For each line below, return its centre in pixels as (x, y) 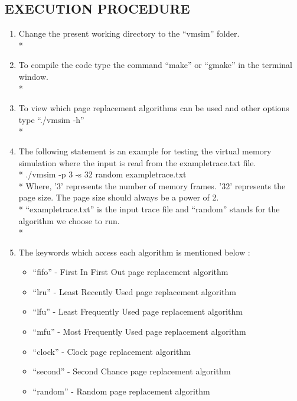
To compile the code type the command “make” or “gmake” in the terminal (155, 65)
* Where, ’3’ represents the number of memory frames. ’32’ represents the (152, 185)
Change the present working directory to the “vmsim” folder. (129, 33)
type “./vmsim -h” (51, 119)
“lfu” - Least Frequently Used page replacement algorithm (138, 311)
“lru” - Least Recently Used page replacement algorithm (134, 291)
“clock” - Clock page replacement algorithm (112, 351)
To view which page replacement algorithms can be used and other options (154, 108)
